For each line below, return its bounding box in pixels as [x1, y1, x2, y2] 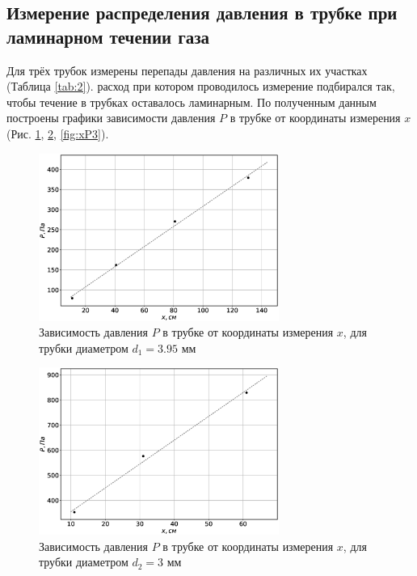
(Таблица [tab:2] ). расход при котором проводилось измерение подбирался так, [6, 78, 395, 95]
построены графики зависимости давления [6, 109, 216, 126]
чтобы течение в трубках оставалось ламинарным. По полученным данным [6, 93, 377, 110]
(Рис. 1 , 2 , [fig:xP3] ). [6, 125, 109, 142]
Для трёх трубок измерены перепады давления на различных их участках [6, 61, 368, 78]
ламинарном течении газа [6, 23, 210, 49]
